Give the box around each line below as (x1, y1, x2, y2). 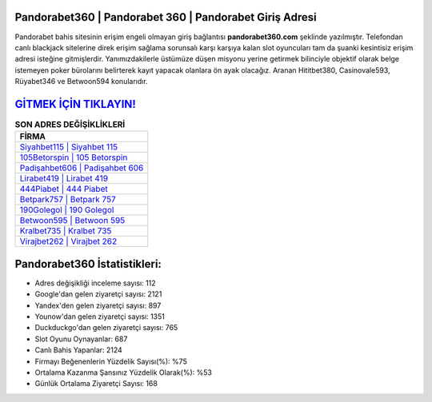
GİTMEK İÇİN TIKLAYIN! (14, 97, 136, 111)
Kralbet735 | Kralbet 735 (19, 225, 112, 237)
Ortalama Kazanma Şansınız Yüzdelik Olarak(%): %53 (34, 368, 212, 377)
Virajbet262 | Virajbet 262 (19, 236, 118, 247)
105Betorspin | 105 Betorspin (19, 152, 128, 163)
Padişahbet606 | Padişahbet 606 (19, 162, 144, 173)
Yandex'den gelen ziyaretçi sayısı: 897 (34, 301, 162, 310)
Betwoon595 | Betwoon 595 (19, 215, 126, 226)
